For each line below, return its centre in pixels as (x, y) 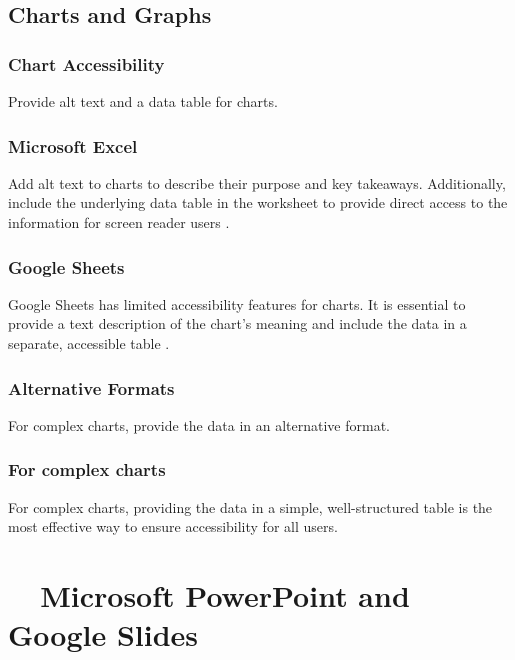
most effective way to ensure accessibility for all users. (173, 526)
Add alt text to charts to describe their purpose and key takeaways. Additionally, (257, 182)
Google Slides (103, 634)
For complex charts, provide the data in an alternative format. (199, 424)
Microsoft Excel (73, 145)
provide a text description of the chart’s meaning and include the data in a (237, 323)
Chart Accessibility (86, 63)
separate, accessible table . (89, 343)
